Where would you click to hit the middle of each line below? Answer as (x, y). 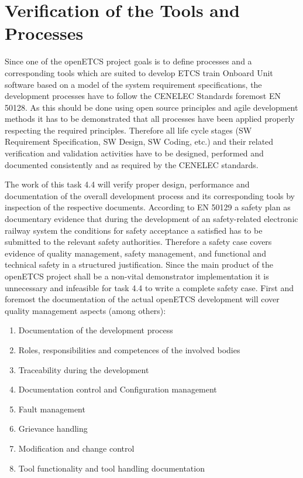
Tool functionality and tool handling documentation (111, 468)
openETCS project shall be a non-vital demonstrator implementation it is (137, 276)
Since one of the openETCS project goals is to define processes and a (128, 61)
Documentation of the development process (96, 330)
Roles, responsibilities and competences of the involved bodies (129, 349)
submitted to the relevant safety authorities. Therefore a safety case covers (138, 242)
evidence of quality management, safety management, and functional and (135, 253)
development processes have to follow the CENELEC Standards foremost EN (143, 96)
